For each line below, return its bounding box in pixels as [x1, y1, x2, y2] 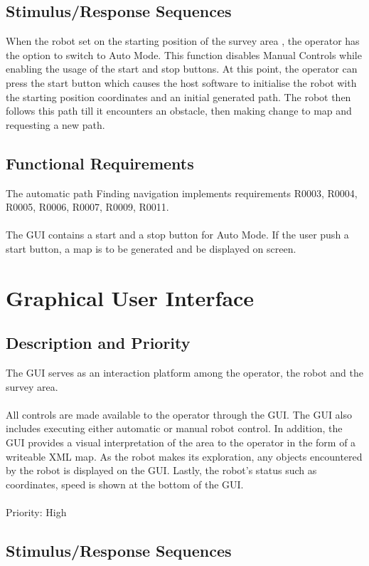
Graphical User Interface [6, 283, 255, 312]
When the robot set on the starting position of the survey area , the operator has [6, 33, 360, 48]
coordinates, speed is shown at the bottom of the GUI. [6, 476, 244, 491]
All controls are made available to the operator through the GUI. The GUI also [6, 407, 353, 421]
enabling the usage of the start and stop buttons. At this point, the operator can [6, 61, 358, 76]
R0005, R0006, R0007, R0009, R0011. [6, 199, 169, 214]
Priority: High [6, 505, 67, 520]
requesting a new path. [6, 117, 105, 132]
